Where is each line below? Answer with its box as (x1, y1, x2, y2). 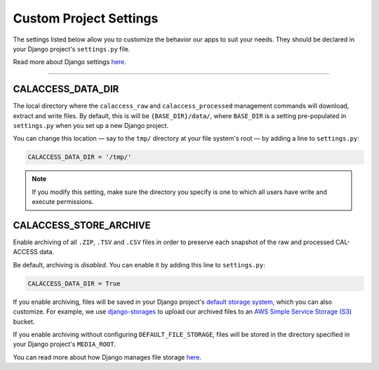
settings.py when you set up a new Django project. (13, 122, 168, 130)
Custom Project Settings (13, 11, 159, 26)
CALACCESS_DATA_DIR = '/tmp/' (27, 153, 132, 161)
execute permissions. (32, 198, 94, 206)
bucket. (13, 317, 35, 326)
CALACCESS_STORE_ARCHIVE (13, 219, 151, 231)
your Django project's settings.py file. (13, 44, 131, 53)
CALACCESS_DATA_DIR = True (27, 279, 121, 288)
